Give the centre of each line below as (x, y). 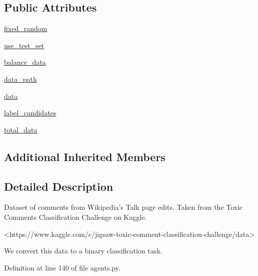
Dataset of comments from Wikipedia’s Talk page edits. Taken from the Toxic (123, 207)
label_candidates (30, 113)
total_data (21, 129)
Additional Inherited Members (85, 156)
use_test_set (24, 45)
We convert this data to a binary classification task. (83, 251)
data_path (20, 79)
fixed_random (26, 28)
